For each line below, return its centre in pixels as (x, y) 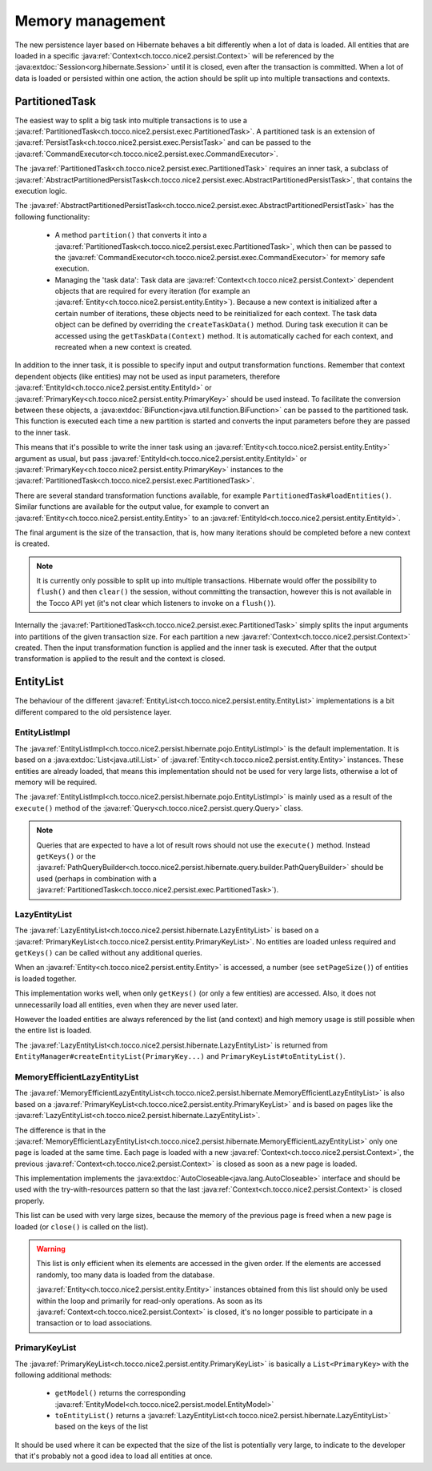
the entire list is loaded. (53, 1030)
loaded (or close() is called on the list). (82, 1227)
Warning (51, 1249)
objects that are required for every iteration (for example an (152, 291)
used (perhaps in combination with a (97, 878)
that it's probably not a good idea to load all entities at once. (114, 1456)
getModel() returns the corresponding (120, 1393)
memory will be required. (56, 782)
